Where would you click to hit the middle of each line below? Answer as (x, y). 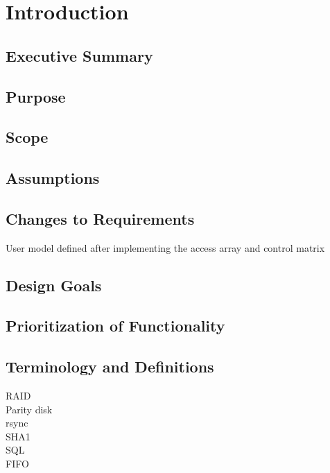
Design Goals (54, 285)
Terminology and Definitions (110, 367)
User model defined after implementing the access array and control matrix (165, 247)
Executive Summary (79, 55)
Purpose (36, 96)
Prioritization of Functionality (115, 326)
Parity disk (29, 409)
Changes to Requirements (100, 218)
